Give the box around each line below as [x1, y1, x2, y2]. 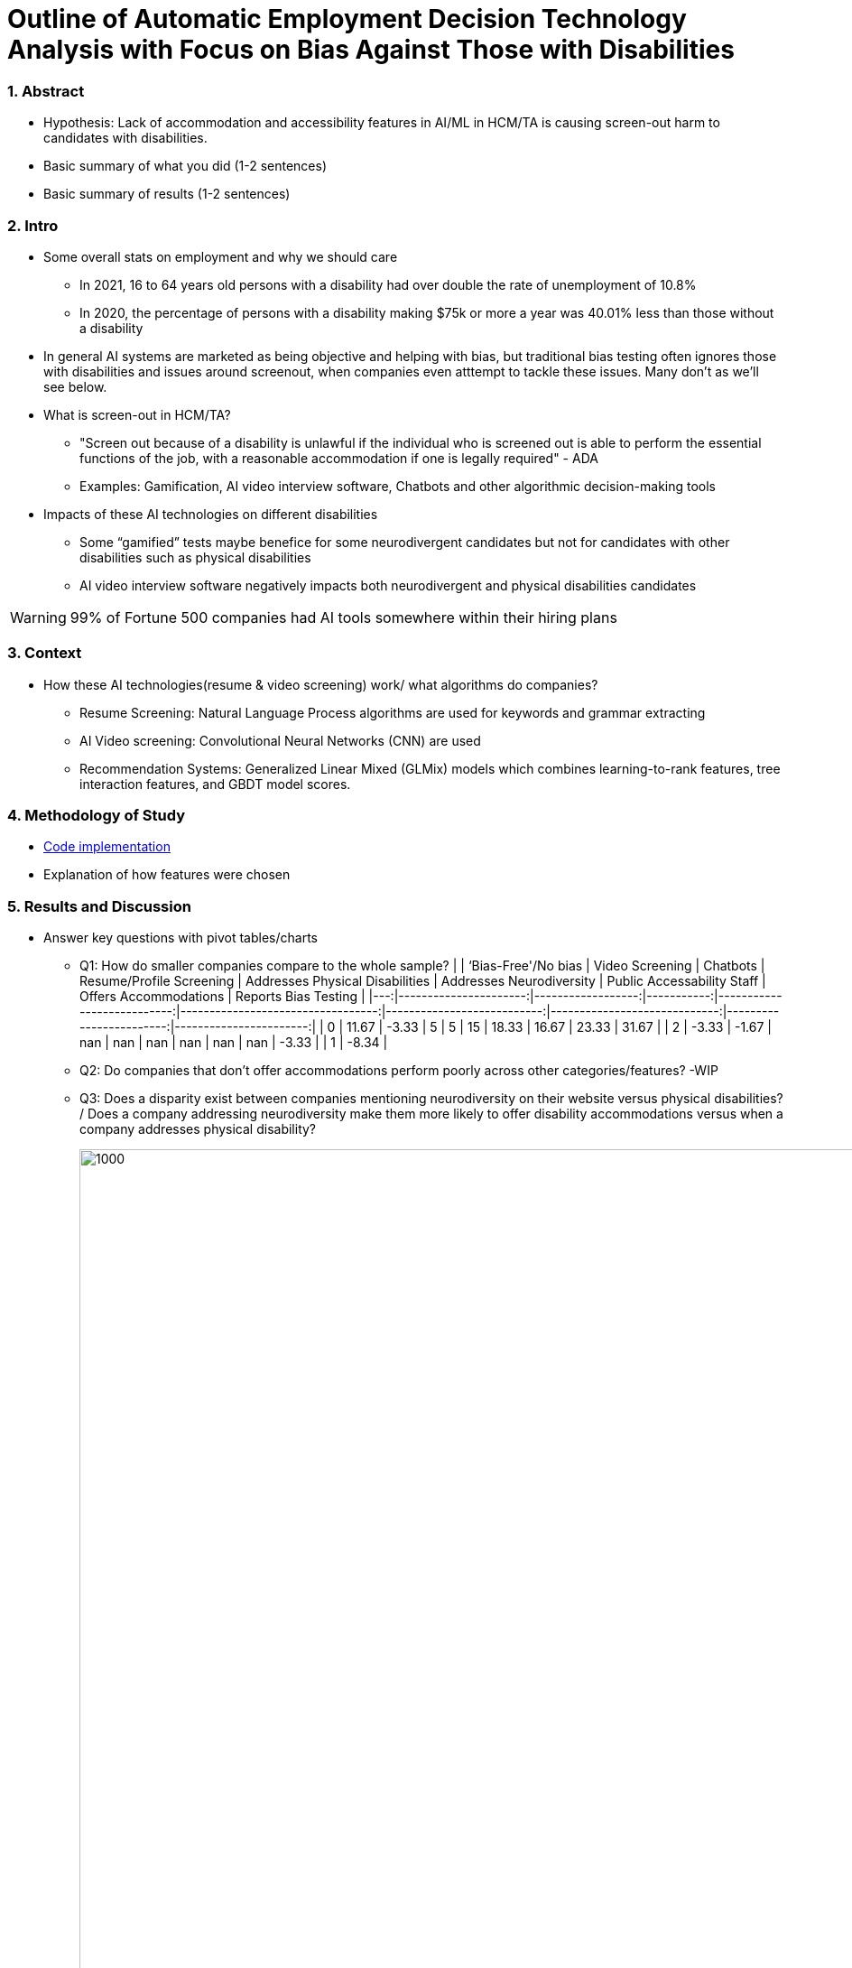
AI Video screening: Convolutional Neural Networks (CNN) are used [79, 732, 481, 748]
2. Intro [7, 216, 59, 235]
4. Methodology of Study [7, 806, 186, 824]
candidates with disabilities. [43, 130, 208, 146]
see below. [43, 378, 107, 395]
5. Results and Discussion [7, 896, 191, 915]
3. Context [7, 644, 82, 663]
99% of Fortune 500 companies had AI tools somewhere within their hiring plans [69, 608, 617, 627]
